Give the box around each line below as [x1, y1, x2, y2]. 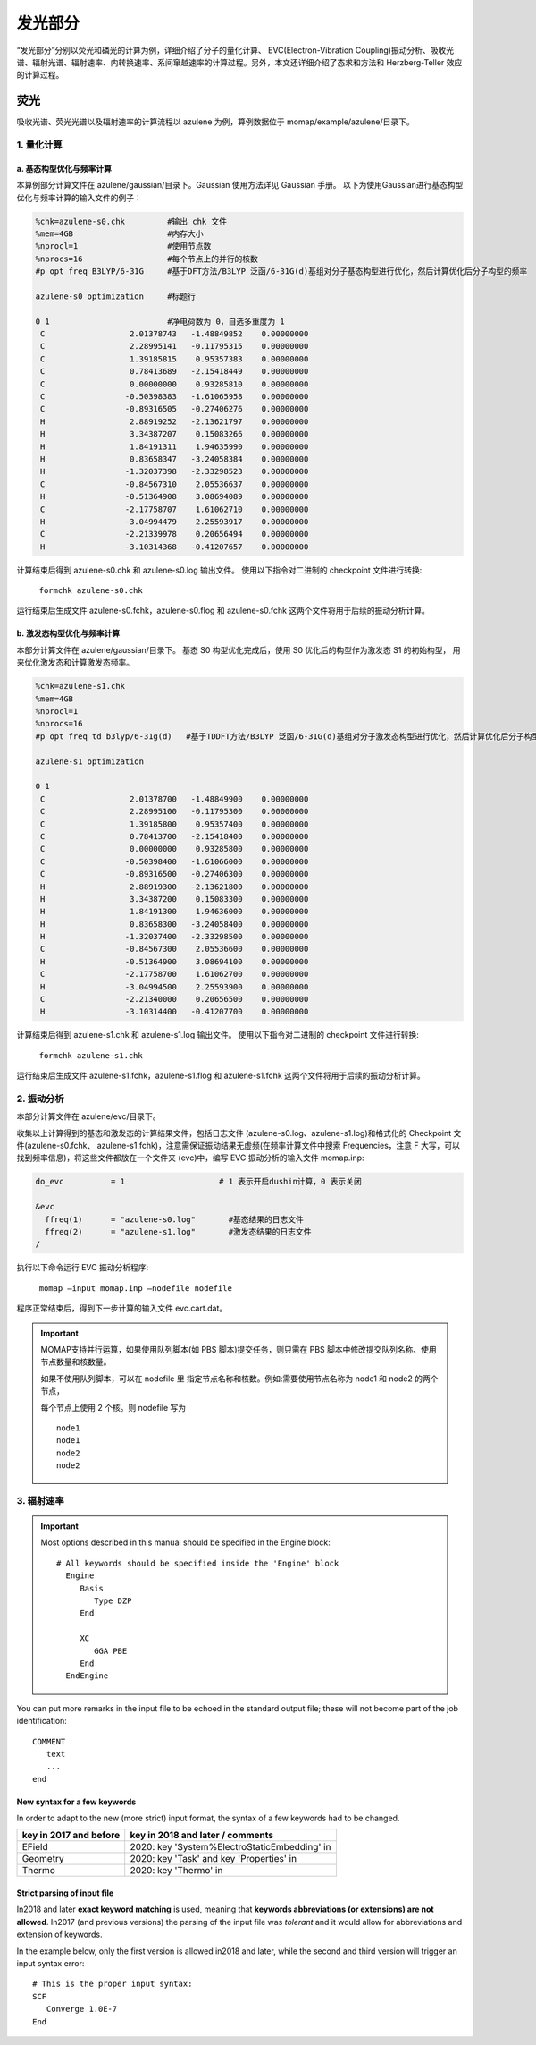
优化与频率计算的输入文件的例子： [16, 192, 142, 203]
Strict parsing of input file [16, 1888, 114, 1898]
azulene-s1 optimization [35, 756, 145, 767]
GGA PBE [94, 1646, 128, 1656]
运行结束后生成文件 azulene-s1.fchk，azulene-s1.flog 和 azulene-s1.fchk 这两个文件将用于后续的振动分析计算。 [16, 1070, 426, 1082]
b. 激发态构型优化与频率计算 [16, 628, 121, 639]
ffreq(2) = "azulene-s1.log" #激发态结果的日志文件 [45, 1226, 312, 1237]
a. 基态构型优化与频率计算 [16, 163, 112, 174]
